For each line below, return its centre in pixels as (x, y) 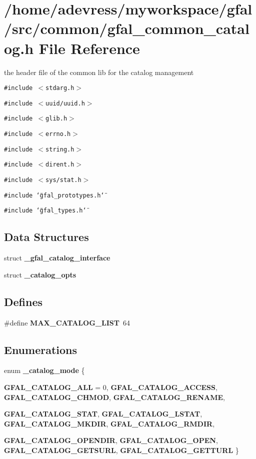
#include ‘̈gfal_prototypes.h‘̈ (54, 195)
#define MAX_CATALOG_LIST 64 (67, 322)
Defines (23, 301)
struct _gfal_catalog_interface (57, 258)
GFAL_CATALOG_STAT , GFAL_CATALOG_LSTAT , (103, 414)
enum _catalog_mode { (44, 370)
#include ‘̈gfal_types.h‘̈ (45, 211)
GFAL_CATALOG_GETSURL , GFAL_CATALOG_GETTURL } (121, 450)
